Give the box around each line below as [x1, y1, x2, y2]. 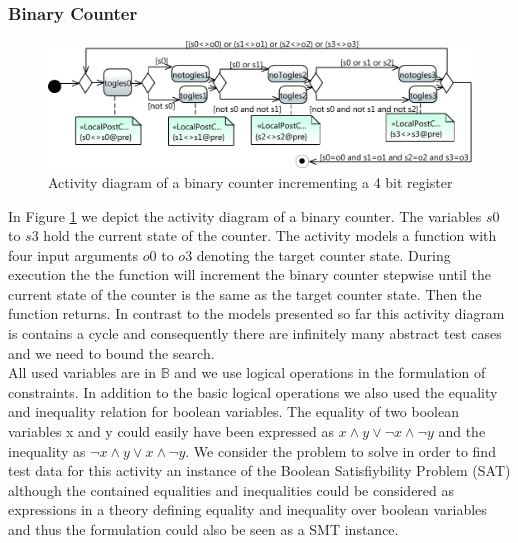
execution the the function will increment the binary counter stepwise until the [8, 264, 491, 285]
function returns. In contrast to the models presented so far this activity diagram [8, 303, 505, 324]
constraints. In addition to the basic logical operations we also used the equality [8, 381, 498, 402]
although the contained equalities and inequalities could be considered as [8, 479, 455, 500]
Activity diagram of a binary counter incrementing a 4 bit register [48, 171, 453, 192]
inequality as [8, 440, 86, 461]
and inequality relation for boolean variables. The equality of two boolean [8, 401, 459, 422]
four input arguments [8, 244, 139, 265]
